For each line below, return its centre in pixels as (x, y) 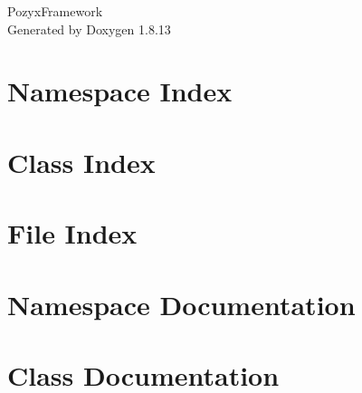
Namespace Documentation (181, 304)
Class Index (81, 162)
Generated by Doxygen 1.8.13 (89, 29)
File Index (72, 233)
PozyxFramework (55, 11)
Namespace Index (120, 91)
